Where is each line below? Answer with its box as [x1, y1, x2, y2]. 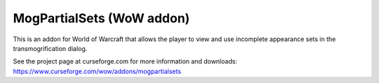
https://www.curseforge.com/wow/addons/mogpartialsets [13, 67, 182, 75]
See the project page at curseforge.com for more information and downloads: [13, 57, 238, 66]
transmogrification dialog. [13, 44, 88, 52]
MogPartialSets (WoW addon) [13, 10, 190, 26]
